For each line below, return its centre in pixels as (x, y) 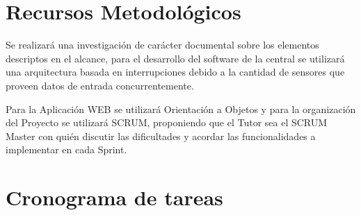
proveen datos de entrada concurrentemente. (100, 85)
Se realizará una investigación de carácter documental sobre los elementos (162, 45)
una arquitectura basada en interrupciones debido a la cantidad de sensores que (175, 72)
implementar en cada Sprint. (66, 149)
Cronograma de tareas (114, 197)
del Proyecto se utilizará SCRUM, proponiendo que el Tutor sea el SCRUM (167, 122)
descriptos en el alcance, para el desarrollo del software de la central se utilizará (175, 58)
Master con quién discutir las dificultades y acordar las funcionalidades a (161, 136)
